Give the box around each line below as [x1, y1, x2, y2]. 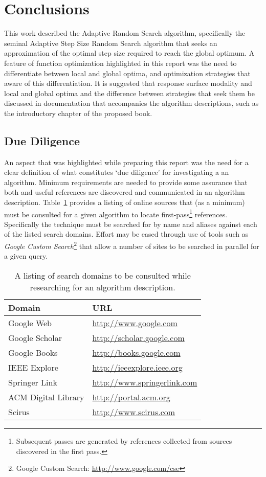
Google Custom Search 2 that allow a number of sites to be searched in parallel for [4, 239, 259, 251]
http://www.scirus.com [92, 405, 175, 418]
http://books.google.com [92, 346, 181, 358]
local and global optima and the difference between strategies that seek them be [4, 87, 255, 98]
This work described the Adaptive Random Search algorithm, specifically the [4, 28, 246, 38]
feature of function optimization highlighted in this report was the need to [4, 57, 237, 68]
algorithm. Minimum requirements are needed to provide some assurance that [4, 176, 248, 187]
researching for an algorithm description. [30, 281, 175, 293]
